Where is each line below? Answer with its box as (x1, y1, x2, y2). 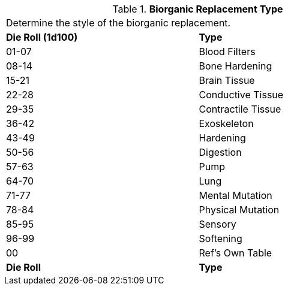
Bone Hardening (199, 60, 272, 72)
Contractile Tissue (199, 103, 281, 115)
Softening (199, 232, 242, 244)
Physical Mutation (199, 204, 280, 216)
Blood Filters (199, 46, 256, 58)
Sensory (199, 218, 236, 230)
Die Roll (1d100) (6, 31, 78, 43)
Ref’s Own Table (199, 247, 272, 259)
